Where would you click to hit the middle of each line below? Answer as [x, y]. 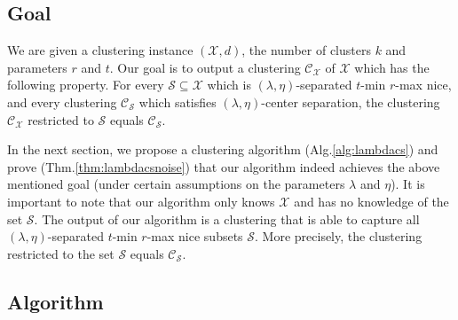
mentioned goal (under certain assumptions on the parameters [176, 184]
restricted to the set [61, 253]
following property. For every [86, 85]
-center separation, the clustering [351, 101]
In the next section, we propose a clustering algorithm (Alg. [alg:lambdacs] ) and [223, 149]
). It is [408, 184]
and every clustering [62, 101]
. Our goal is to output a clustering [205, 67]
